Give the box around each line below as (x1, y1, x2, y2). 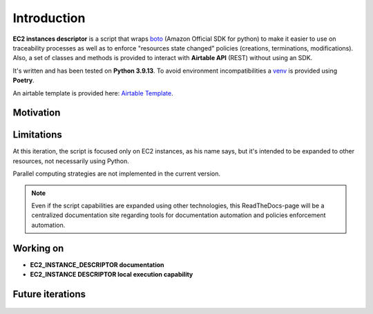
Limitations (12, 129, 62, 141)
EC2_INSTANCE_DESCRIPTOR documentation (30, 260, 164, 269)
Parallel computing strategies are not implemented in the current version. (12, 169, 221, 178)
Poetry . (12, 76, 35, 84)
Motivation (12, 107, 61, 119)
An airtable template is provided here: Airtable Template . (12, 89, 174, 97)
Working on (12, 242, 64, 254)
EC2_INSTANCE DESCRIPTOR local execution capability (30, 270, 193, 279)
